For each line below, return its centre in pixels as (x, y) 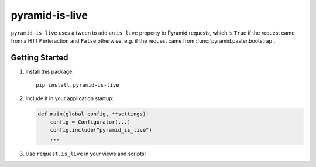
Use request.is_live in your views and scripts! (86, 154)
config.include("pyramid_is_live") (101, 130)
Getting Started (39, 58)
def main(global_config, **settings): (93, 114)
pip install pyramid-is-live (78, 85)
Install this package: (50, 71)
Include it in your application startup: (70, 98)
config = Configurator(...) (90, 122)
